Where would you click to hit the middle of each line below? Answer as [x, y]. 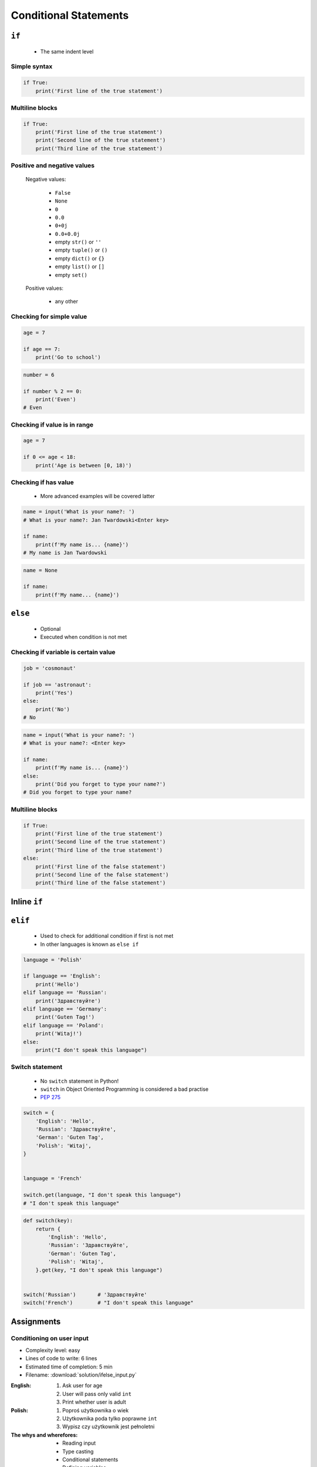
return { [48, 1229]
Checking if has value [43, 482]
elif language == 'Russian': [65, 993]
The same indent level [67, 51]
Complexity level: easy [53, 1350]
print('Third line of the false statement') [101, 883]
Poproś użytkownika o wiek [96, 1410]
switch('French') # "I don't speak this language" [108, 1303]
